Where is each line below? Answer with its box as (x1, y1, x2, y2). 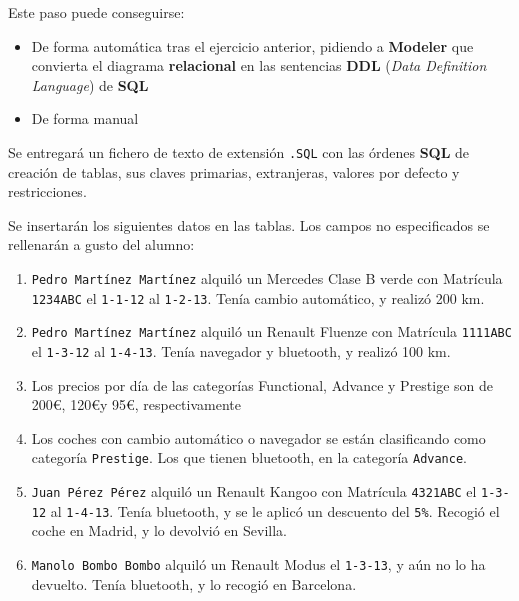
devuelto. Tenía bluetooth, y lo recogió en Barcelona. (31, 573, 357, 594)
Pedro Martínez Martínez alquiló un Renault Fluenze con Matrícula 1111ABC (31, 321, 512, 342)
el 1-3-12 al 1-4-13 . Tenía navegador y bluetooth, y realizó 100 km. (31, 340, 451, 361)
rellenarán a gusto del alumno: (8, 234, 195, 255)
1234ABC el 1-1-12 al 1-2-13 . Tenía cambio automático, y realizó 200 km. (31, 287, 485, 308)
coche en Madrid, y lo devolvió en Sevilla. (31, 520, 287, 541)
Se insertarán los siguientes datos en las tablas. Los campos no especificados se (8, 214, 490, 235)
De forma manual (31, 108, 139, 129)
